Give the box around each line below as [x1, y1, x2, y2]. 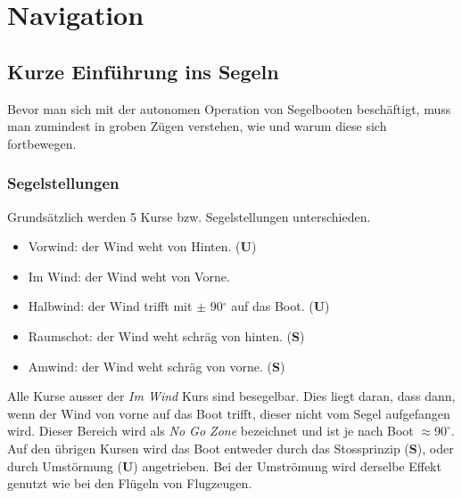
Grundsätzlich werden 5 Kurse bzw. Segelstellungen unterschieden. [7, 207, 371, 225]
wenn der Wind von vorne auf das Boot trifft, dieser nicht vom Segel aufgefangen [7, 404, 450, 422]
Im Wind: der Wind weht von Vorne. [28, 266, 230, 285]
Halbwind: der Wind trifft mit [28, 297, 193, 315]
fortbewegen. [7, 134, 77, 152]
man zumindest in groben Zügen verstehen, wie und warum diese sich [7, 117, 387, 135]
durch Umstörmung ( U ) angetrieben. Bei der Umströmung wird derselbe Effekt [7, 456, 441, 475]
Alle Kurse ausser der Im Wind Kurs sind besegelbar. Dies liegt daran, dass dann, [7, 387, 456, 405]
